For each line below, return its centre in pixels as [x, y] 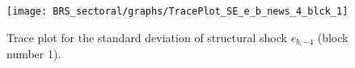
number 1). [34, 54]
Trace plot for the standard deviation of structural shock [147, 37]
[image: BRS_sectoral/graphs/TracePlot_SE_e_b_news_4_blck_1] [177, 11]
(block [333, 37]
